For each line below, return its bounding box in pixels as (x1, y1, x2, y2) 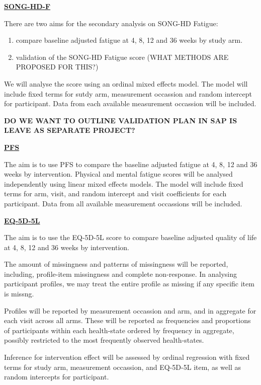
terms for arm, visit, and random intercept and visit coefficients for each (4, 188, 227, 199)
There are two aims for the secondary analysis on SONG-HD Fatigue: (4, 18, 218, 28)
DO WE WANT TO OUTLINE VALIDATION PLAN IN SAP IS (4, 115, 237, 125)
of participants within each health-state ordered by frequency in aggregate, (4, 325, 234, 335)
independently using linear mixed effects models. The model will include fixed (4, 178, 243, 189)
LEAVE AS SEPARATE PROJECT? (4, 125, 135, 135)
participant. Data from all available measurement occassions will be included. (4, 198, 242, 208)
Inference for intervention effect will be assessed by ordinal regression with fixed (4, 352, 250, 362)
